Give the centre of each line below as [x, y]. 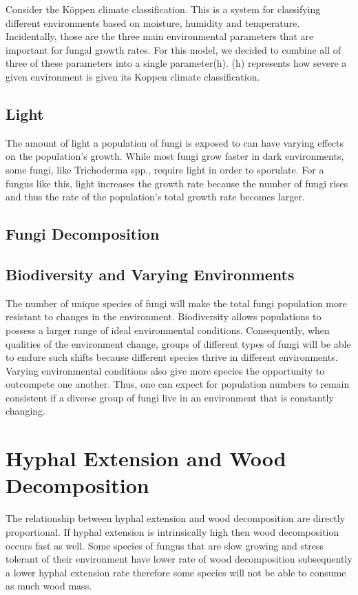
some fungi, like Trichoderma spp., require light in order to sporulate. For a [165, 169]
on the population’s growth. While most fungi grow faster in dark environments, [175, 156]
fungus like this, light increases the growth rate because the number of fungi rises [177, 183]
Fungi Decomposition [83, 234]
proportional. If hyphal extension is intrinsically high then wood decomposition [172, 531]
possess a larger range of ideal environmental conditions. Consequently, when [168, 330]
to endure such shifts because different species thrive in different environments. [172, 357]
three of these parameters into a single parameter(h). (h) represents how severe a [176, 63]
